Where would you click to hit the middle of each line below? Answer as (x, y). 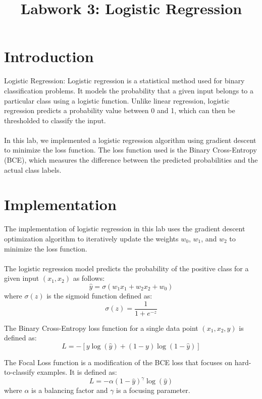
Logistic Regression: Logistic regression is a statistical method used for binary (124, 81)
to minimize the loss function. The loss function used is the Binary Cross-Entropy (130, 150)
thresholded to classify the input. (55, 120)
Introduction (49, 56)
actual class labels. (33, 169)
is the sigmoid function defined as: (99, 295)
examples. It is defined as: (77, 372)
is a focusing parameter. (153, 390)
